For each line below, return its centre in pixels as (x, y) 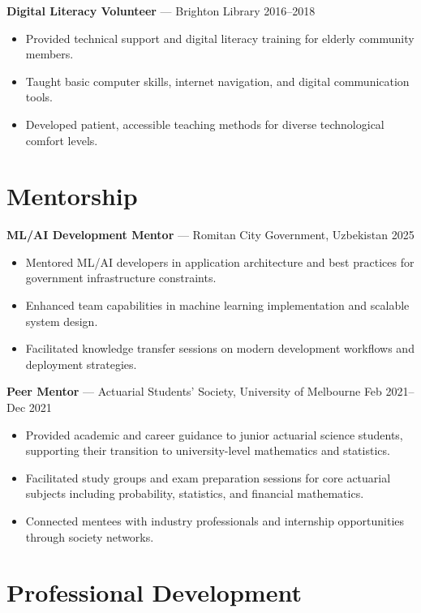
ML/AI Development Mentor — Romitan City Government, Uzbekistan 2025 (210, 235)
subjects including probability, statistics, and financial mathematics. (195, 493)
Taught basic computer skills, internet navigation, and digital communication (217, 81)
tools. (39, 97)
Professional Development (154, 592)
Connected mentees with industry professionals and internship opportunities (215, 521)
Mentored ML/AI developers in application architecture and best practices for (220, 261)
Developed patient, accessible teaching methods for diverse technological (205, 124)
